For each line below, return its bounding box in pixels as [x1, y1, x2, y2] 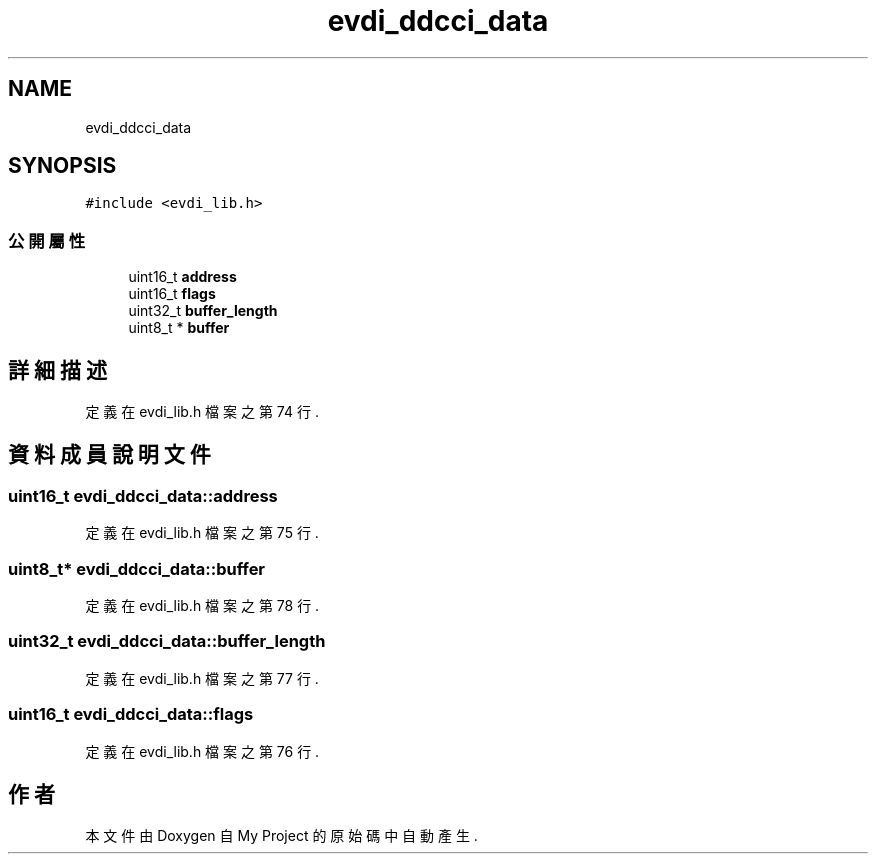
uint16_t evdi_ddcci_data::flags [8, 704, 254, 725]
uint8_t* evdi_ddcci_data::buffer [8, 558, 266, 579]
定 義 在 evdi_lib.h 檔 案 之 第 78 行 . [85, 597, 320, 614]
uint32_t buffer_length [128, 302, 278, 320]
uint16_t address [128, 268, 237, 286]
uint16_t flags [128, 285, 216, 303]
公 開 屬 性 [8, 230, 86, 251]
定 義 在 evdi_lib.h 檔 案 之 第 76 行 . [85, 742, 320, 760]
